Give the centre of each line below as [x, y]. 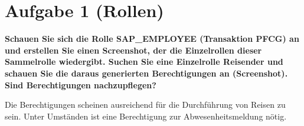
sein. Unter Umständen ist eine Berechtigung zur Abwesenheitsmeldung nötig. [146, 116]
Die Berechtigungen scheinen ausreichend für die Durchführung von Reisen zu [145, 105]
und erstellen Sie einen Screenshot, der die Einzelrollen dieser [133, 50]
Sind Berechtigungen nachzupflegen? [81, 84]
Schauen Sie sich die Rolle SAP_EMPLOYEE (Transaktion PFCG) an [152, 39]
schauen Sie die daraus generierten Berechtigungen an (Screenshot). [146, 73]
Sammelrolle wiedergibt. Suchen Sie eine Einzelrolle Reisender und [144, 62]
